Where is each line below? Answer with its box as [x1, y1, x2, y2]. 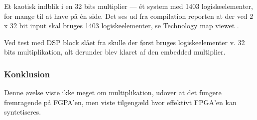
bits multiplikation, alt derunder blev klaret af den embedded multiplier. [4, 47, 226, 57]
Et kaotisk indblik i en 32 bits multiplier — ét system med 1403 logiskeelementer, [4, 1, 253, 11]
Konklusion [4, 67, 50, 80]
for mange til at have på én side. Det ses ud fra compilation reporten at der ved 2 [4, 10, 254, 21]
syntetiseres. [4, 107, 41, 117]
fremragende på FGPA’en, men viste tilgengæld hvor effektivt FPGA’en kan [4, 97, 237, 107]
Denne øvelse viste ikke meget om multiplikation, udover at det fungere [4, 87, 222, 98]
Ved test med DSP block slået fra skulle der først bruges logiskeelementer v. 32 [4, 37, 245, 47]
